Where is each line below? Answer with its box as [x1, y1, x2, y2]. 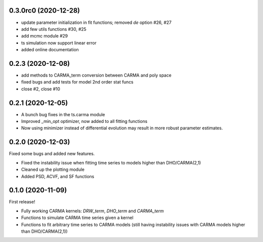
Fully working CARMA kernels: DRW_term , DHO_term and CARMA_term [21, 208, 164, 214]
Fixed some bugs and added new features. [9, 151, 95, 157]
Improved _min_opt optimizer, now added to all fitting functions [21, 119, 148, 124]
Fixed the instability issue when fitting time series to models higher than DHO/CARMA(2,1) [21, 160, 201, 165]
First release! [9, 199, 36, 205]
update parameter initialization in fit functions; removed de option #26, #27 [21, 20, 172, 25]
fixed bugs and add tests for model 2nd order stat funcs [21, 79, 134, 85]
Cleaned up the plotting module [21, 166, 85, 173]
